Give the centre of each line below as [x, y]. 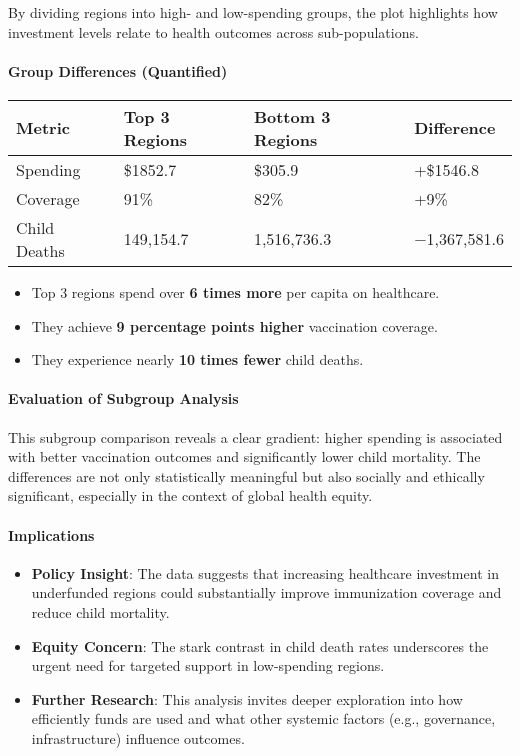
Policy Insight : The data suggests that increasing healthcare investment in [265, 572]
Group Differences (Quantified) [118, 70]
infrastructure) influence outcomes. [138, 737]
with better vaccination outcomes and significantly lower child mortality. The [244, 456]
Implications [51, 534]
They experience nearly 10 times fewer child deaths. [197, 359]
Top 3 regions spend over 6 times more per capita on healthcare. [235, 291]
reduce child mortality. [100, 611]
